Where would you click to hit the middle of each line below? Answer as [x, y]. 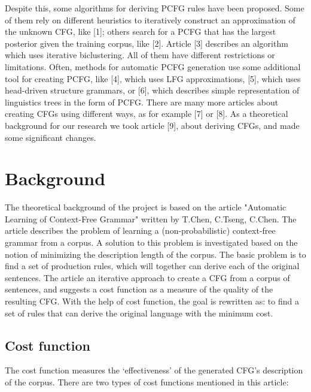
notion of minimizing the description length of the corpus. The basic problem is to [155, 254]
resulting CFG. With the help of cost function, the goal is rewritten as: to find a [152, 301]
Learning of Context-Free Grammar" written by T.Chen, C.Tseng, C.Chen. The [151, 218]
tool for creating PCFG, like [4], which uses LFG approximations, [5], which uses [153, 78]
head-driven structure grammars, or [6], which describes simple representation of [152, 90]
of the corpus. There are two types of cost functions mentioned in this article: [147, 382]
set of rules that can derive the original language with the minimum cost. [139, 313]
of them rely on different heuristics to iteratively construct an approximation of [150, 19]
